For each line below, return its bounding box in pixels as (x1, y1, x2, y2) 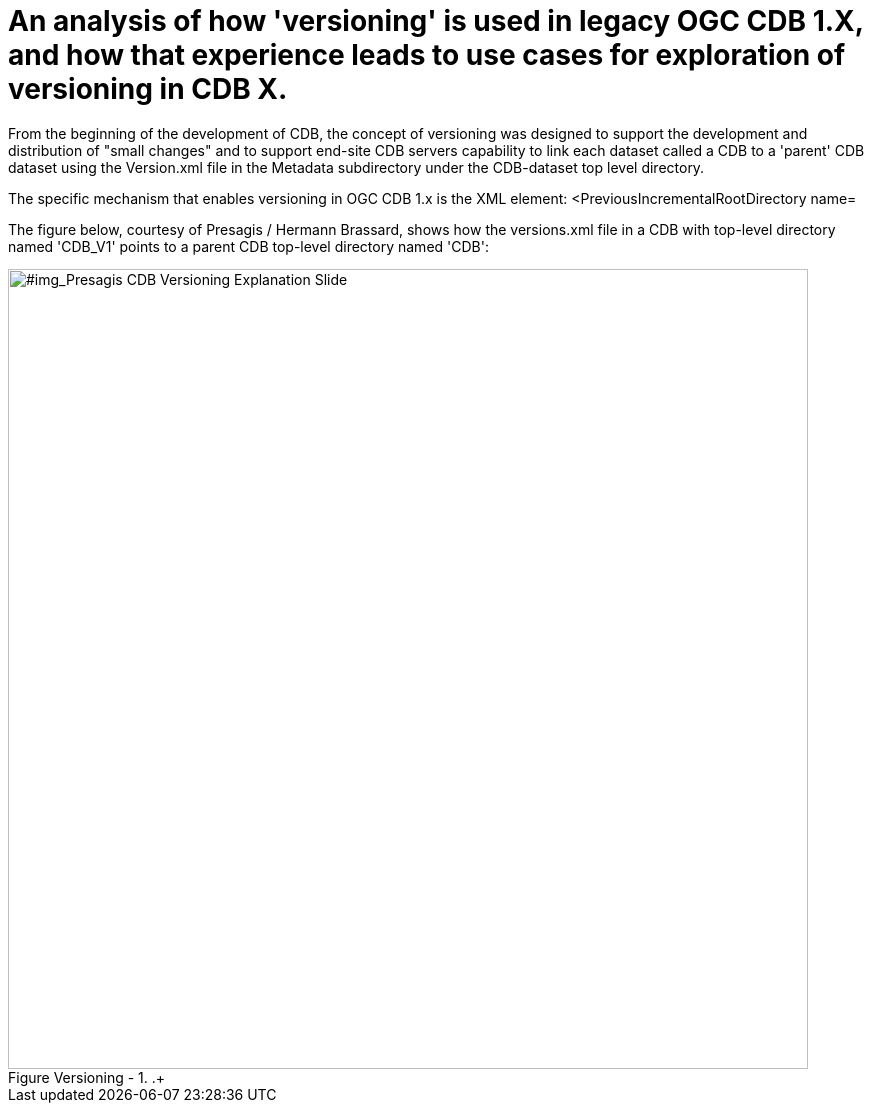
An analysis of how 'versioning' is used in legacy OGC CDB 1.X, (8, 4, 864, 38)
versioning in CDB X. (8, 72, 288, 106)
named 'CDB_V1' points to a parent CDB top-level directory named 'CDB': (8, 237, 489, 255)
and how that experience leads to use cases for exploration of (8, 38, 846, 72)
